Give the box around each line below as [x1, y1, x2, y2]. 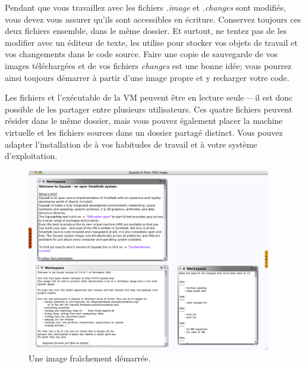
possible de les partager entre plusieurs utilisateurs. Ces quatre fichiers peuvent [5, 102, 292, 115]
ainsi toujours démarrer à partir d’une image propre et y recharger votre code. [5, 71, 289, 83]
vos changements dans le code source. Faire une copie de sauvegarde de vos [5, 48, 278, 60]
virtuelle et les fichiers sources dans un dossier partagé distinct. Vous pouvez [5, 126, 283, 138]
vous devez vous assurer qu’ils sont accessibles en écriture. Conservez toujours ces [5, 13, 301, 25]
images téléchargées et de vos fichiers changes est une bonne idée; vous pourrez [5, 59, 292, 71]
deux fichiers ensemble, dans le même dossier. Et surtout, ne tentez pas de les [5, 24, 287, 37]
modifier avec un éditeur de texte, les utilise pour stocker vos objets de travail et [5, 36, 298, 48]
